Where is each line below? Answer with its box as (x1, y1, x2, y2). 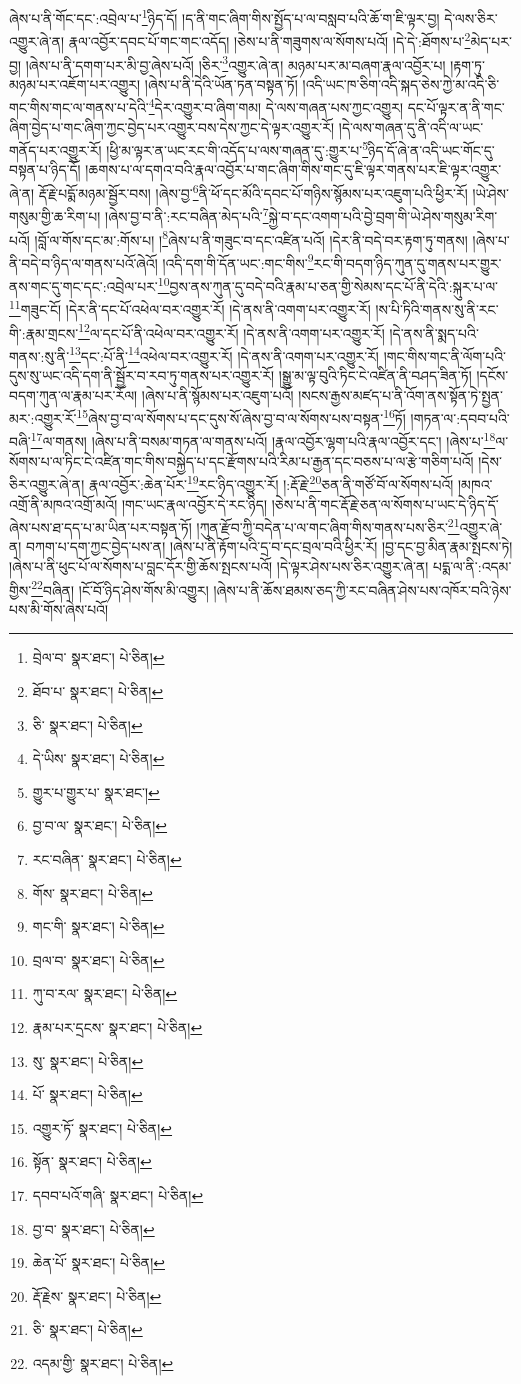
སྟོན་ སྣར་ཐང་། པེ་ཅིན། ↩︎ (32, 1151, 152, 1172)
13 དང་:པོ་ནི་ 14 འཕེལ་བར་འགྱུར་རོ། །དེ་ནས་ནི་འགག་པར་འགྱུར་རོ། (69, 342, 379, 366)
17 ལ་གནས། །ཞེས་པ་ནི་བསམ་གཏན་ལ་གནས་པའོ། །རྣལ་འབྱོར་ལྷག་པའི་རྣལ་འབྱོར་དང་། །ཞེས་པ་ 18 (30, 428, 496, 452)
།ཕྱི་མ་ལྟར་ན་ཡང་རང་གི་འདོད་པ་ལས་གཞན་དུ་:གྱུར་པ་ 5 (106, 137, 369, 160)
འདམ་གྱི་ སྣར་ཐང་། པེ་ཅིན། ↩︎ (32, 1352, 174, 1373)
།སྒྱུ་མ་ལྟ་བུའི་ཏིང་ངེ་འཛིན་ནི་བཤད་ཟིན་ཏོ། (278, 365, 472, 386)
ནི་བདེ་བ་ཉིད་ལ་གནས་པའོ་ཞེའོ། (9, 252, 158, 273)
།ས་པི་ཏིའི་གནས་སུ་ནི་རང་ (375, 298, 499, 319)
